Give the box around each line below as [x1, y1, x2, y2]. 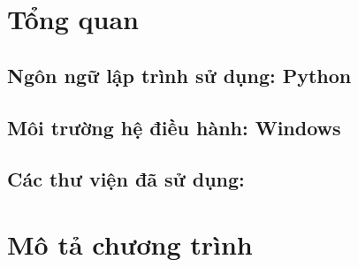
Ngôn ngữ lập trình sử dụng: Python [7, 61, 352, 88]
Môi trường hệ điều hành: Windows [7, 113, 341, 141]
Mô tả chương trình [7, 225, 253, 262]
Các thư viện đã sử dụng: [7, 165, 245, 193]
